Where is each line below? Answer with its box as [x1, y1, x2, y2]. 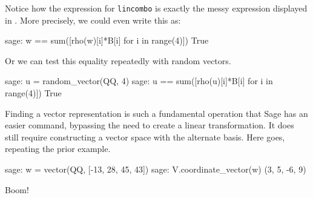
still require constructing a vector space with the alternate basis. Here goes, [5, 130, 285, 143]
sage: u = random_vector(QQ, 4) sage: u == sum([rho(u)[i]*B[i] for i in [5, 74, 273, 87]
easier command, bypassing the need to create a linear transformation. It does [5, 119, 294, 131]
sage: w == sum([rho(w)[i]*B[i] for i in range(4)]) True [5, 34, 209, 47]
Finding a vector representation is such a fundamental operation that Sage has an [5, 107, 308, 119]
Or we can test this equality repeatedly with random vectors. [5, 54, 231, 67]
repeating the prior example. [5, 142, 111, 155]
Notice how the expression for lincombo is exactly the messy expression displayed [5, 2, 308, 14]
